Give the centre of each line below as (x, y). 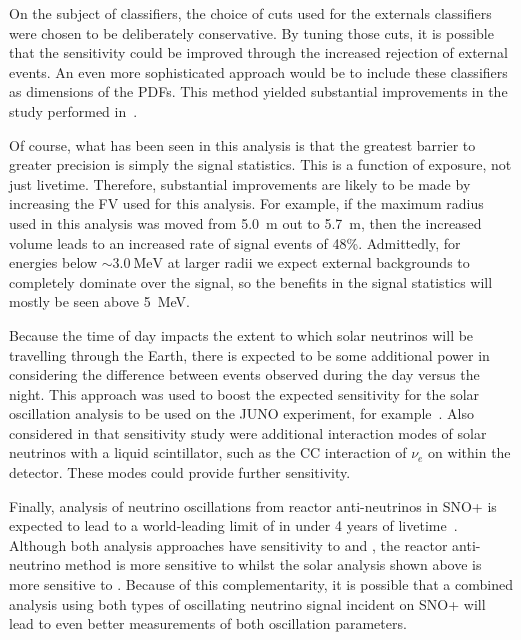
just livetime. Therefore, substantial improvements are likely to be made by (240, 183)
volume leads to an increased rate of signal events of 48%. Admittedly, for (235, 242)
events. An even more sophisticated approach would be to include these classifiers (258, 71)
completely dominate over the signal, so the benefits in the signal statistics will (251, 281)
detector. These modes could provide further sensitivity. (180, 472)
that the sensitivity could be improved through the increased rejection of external (258, 52)
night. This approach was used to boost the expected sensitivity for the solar (244, 393)
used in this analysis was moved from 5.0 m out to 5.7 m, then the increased (245, 222)
